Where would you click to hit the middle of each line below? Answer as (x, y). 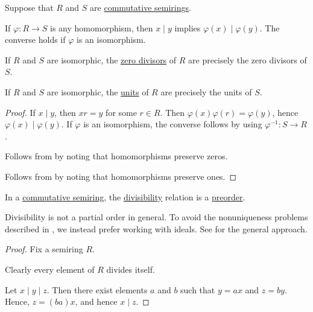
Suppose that (29, 7)
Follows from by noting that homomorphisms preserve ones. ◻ (121, 176)
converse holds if (35, 40)
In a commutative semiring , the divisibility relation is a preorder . (125, 196)
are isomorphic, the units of (98, 91)
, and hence (96, 301)
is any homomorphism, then (102, 27)
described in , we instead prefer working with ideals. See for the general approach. (156, 228)
